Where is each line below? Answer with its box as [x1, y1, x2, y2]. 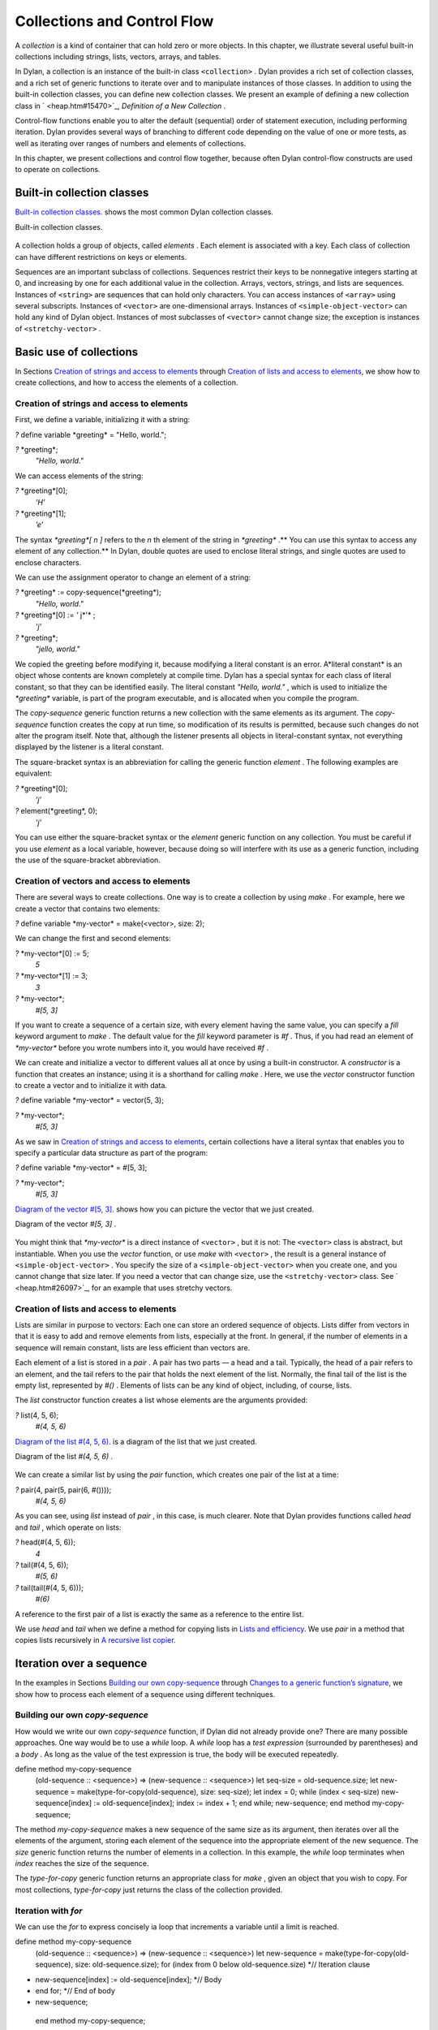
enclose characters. [15, 557, 82, 568]
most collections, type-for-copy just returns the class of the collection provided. [15, 1885, 283, 1894]
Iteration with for [15, 1905, 83, 1916]
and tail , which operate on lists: [15, 1522, 122, 1532]
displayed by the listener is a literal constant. [15, 742, 164, 752]
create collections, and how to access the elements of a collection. [15, 378, 238, 387]
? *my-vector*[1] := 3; [15, 971, 88, 981]
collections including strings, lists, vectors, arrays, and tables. [15, 51, 221, 61]
